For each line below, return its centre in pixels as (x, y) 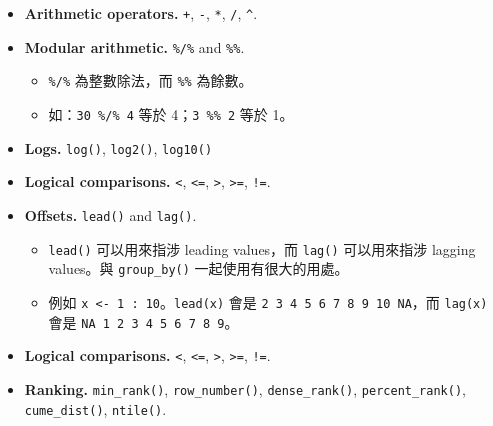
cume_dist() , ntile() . (95, 408)
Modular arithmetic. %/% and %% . (134, 46)
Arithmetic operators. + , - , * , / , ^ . (141, 13)
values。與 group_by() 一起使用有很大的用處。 (198, 268)
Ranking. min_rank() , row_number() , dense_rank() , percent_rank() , (245, 388)
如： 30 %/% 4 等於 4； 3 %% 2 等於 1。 (171, 113)
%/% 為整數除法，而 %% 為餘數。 (150, 80)
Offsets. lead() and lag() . (110, 214)
